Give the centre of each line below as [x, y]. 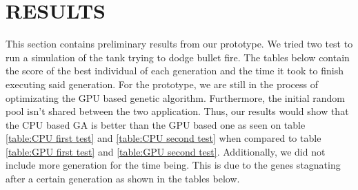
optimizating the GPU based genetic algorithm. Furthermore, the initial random [175, 97]
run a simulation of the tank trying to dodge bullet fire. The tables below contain [178, 57]
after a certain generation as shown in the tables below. [123, 179]
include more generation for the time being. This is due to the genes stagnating [173, 165]
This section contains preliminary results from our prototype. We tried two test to [179, 44]
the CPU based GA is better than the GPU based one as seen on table [156, 124]
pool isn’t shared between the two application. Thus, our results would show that [177, 111]
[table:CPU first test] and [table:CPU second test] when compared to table [163, 138]
